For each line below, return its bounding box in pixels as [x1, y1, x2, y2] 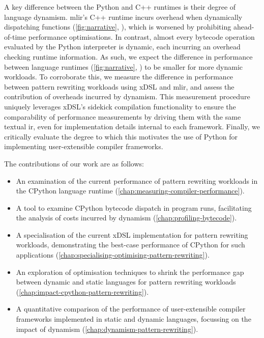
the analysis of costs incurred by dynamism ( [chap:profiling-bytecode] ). [16, 212, 237, 223]
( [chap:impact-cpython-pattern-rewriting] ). [16, 286, 149, 297]
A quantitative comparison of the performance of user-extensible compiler [16, 303, 246, 314]
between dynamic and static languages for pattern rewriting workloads [16, 276, 236, 287]
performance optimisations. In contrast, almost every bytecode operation [28, 31, 255, 42]
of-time [4, 31, 26, 42]
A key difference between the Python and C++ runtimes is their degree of [4, 2, 236, 12]
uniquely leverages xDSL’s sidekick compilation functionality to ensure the [4, 101, 236, 111]
